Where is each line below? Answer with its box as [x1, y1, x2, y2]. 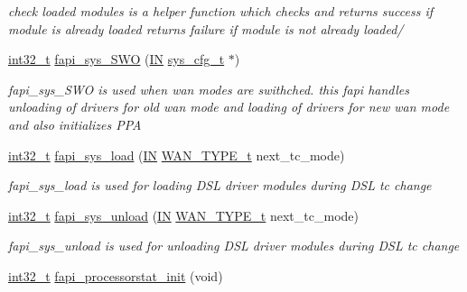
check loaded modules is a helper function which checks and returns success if [8, 2, 434, 20]
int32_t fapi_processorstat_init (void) [8, 266, 223, 285]
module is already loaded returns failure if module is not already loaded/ [8, 19, 404, 38]
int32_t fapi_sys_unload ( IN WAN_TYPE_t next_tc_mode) [8, 205, 359, 224]
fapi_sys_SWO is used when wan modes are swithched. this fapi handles [8, 79, 409, 98]
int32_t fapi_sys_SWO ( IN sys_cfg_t [8, 50, 225, 68]
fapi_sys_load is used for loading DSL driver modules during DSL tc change [8, 176, 432, 195]
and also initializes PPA [8, 114, 142, 133]
